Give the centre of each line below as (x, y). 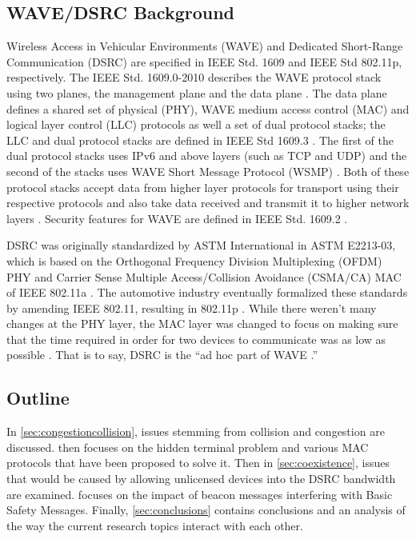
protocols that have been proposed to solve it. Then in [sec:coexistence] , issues (198, 463)
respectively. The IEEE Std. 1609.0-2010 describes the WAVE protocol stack (194, 77)
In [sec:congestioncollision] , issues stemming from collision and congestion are (196, 431)
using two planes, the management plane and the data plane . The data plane (197, 92)
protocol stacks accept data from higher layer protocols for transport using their (203, 187)
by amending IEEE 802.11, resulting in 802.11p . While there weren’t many (192, 307)
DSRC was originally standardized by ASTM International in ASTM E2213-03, (201, 245)
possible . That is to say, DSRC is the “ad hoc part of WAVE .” (162, 355)
